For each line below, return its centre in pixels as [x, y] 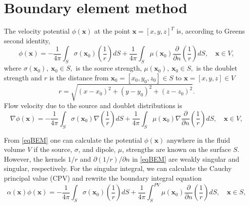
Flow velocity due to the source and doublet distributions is [93, 105]
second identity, [27, 40]
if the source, [53, 149]
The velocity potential [37, 31]
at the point [112, 31]
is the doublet [217, 68]
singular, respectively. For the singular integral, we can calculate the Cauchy [118, 168]
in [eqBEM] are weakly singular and [186, 159]
